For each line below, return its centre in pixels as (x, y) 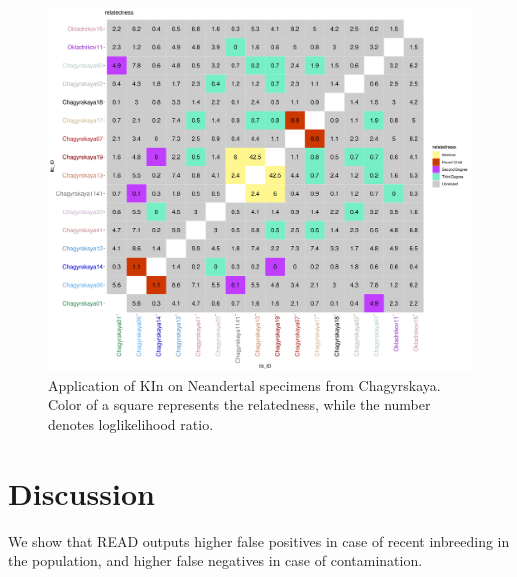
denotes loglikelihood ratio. (131, 423)
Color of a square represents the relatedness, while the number (239, 404)
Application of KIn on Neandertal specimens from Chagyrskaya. (244, 384)
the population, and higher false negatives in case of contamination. (215, 560)
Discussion (81, 492)
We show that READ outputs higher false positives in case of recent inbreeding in (259, 540)
